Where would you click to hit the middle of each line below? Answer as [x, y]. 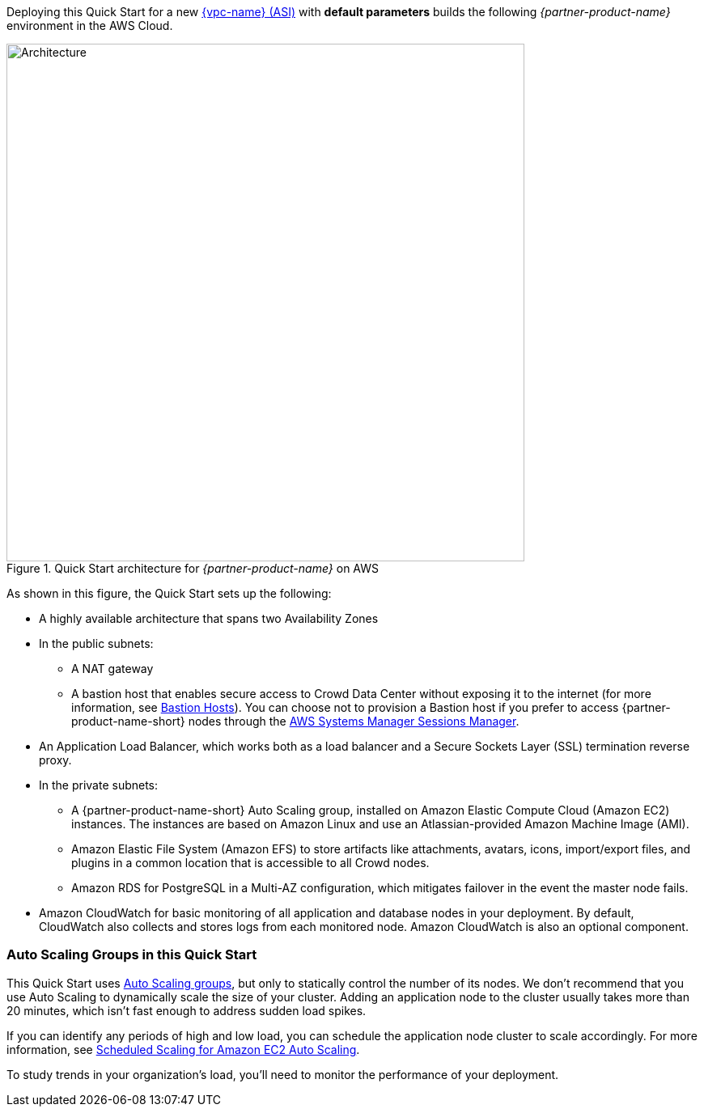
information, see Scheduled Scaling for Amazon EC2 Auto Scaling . [183, 1049]
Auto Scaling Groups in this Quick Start [132, 955]
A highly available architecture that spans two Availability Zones [209, 618]
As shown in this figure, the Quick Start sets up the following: [169, 593]
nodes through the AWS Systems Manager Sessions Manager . [354, 721]
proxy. [55, 760]
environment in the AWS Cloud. [90, 25]
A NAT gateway [112, 669]
